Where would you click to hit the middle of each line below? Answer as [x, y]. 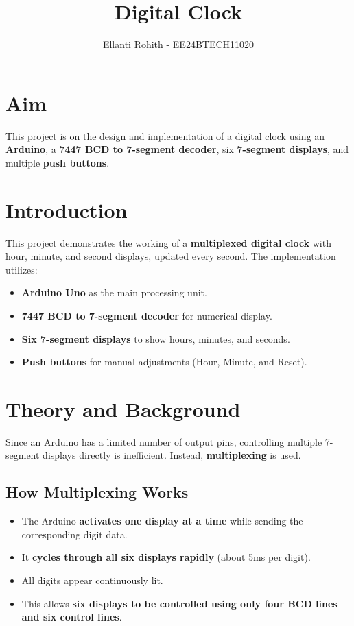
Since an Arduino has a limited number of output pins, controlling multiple [164, 441]
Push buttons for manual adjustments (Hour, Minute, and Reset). [164, 362]
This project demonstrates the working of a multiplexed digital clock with [168, 242]
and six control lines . [72, 617]
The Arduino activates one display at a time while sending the [162, 521]
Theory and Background [123, 408]
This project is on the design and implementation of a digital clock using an [165, 135]
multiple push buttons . [58, 162]
